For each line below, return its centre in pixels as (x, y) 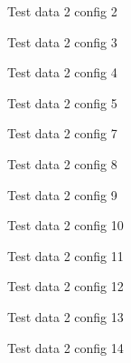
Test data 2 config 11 (65, 255)
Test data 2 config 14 (65, 347)
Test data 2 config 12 (65, 286)
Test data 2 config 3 (62, 41)
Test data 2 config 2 (62, 11)
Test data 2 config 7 (62, 133)
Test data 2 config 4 (62, 72)
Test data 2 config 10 (65, 225)
